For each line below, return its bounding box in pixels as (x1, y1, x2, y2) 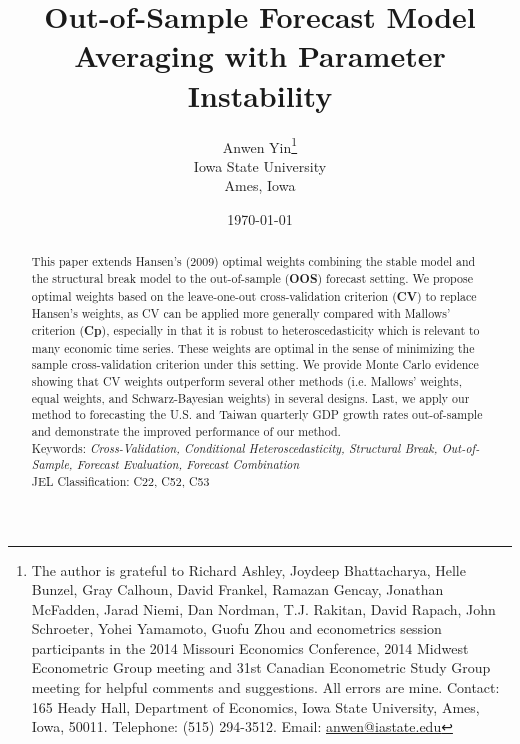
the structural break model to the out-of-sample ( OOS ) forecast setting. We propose (31, 269, 473, 287)
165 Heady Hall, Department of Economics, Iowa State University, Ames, (31, 696, 480, 717)
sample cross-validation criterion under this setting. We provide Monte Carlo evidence (31, 356, 479, 373)
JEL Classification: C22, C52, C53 (31, 472, 210, 489)
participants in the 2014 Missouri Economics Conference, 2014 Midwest (31, 637, 469, 658)
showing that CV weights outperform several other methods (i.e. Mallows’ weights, (31, 372, 463, 389)
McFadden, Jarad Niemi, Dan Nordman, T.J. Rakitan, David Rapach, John (31, 598, 496, 619)
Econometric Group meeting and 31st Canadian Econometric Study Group (31, 657, 491, 678)
